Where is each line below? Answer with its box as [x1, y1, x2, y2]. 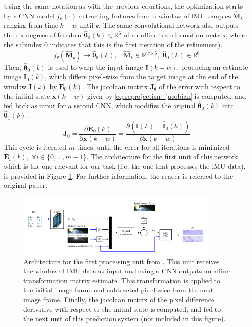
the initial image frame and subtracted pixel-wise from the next [23, 285, 213, 295]
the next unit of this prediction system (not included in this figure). [23, 313, 226, 324]
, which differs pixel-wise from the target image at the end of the [45, 72, 238, 82]
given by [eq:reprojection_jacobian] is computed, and [87, 91, 246, 101]
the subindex [4, 39, 42, 49]
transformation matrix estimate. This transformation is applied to [23, 275, 220, 285]
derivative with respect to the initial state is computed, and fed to [23, 304, 221, 314]
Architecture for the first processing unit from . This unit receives [23, 256, 220, 266]
